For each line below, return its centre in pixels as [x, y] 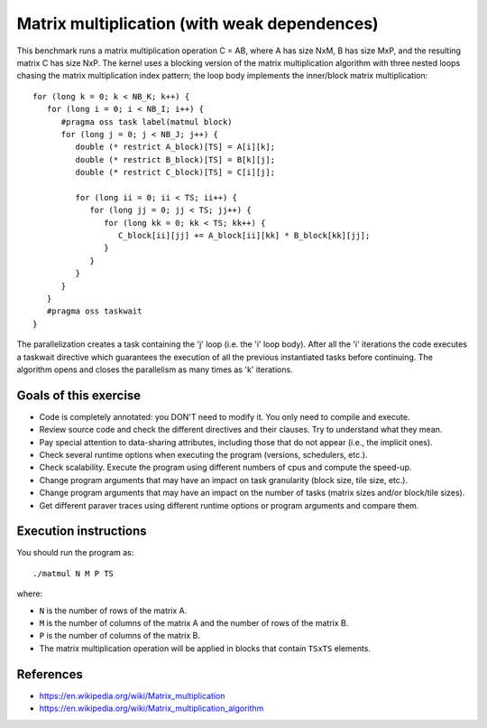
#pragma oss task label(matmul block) [147, 121]
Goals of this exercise [79, 395]
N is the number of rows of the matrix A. [113, 611]
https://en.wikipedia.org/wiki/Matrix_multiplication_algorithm [152, 708]
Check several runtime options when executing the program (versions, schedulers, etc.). [203, 455]
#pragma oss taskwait [94, 311]
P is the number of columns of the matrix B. [119, 636]
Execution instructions [82, 532]
